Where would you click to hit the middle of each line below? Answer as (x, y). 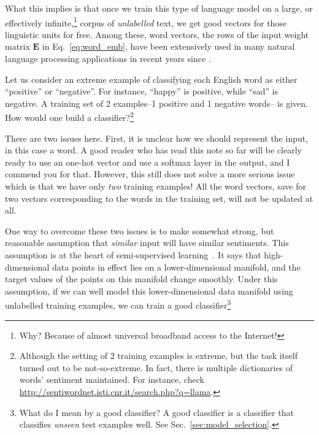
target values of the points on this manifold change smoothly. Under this (141, 279)
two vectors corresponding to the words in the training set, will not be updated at (159, 198)
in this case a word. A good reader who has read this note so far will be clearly (153, 150)
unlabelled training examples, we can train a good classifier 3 (118, 304)
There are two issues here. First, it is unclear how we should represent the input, (157, 138)
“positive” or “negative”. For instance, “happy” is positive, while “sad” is (142, 91)
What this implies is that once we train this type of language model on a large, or (159, 8)
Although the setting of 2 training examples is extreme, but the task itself (158, 356)
